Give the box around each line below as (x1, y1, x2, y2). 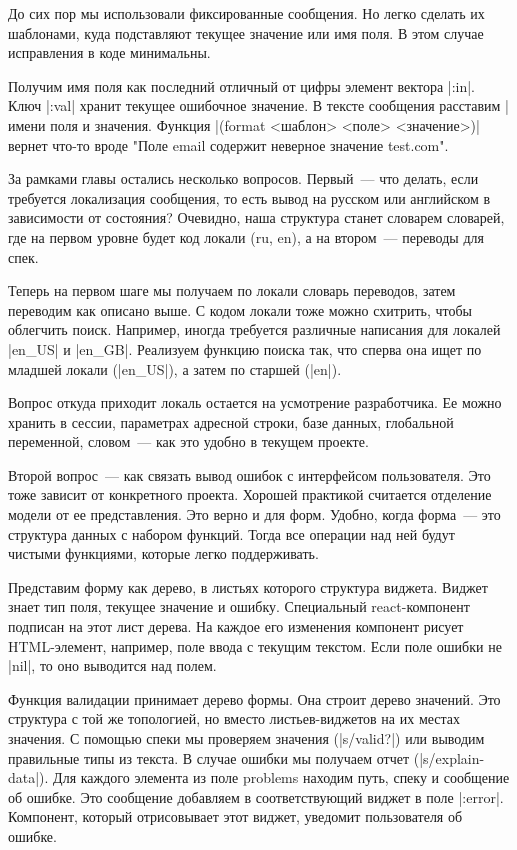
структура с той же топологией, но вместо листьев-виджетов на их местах (8, 708, 461, 729)
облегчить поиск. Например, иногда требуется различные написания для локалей (8, 319, 501, 340)
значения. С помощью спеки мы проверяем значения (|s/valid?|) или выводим (8, 728, 485, 748)
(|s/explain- (413, 747, 485, 768)
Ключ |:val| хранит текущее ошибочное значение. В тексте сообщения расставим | (8, 95, 509, 116)
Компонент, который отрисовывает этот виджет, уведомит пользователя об (8, 806, 463, 827)
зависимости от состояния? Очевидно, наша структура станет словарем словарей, (8, 207, 505, 228)
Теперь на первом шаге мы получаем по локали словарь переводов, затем (8, 280, 456, 301)
